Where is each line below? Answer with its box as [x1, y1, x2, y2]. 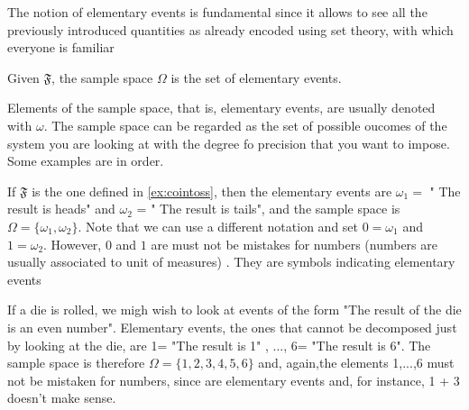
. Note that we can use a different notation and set [78, 216, 359, 235]
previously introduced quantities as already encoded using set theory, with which [7, 20, 454, 39]
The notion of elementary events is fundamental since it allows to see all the [7, 3, 428, 21]
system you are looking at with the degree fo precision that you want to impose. [7, 133, 450, 152]
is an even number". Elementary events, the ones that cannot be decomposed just [7, 317, 457, 336]
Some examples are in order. [7, 151, 164, 170]
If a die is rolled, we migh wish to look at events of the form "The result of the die [7, 300, 462, 319]
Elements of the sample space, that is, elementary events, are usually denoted [7, 98, 436, 117]
